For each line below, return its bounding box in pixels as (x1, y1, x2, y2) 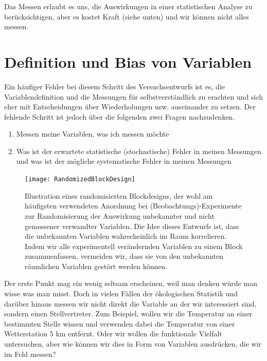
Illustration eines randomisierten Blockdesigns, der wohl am (25, 190, 213, 201)
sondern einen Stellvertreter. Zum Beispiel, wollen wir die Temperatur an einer (4, 308, 253, 319)
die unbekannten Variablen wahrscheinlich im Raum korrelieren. (25, 231, 227, 241)
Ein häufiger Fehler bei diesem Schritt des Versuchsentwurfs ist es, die (4, 81, 225, 91)
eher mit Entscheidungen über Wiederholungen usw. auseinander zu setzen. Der (4, 101, 256, 112)
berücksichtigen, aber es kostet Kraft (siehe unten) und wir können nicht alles (4, 11, 249, 22)
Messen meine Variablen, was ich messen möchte (16, 128, 169, 139)
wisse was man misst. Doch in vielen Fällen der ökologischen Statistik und (4, 288, 238, 299)
